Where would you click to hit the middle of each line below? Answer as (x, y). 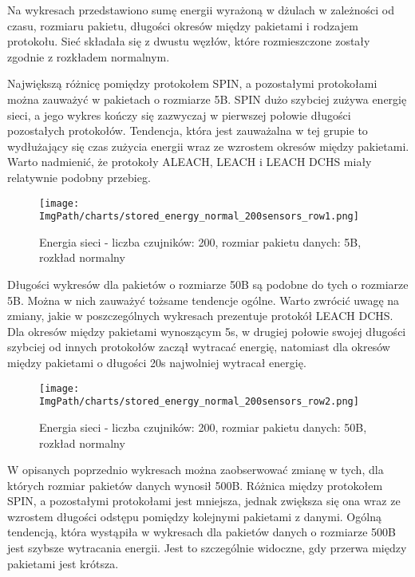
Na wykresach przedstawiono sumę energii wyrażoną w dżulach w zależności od (201, 10)
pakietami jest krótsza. (63, 563)
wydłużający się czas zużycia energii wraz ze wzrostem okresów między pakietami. (208, 146)
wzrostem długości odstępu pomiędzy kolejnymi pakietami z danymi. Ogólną (194, 516)
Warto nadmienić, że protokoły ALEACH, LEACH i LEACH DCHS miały (190, 162)
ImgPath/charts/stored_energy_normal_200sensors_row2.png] (199, 402)
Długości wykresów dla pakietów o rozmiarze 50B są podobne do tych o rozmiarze (208, 285)
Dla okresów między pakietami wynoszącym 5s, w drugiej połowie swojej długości (207, 331)
